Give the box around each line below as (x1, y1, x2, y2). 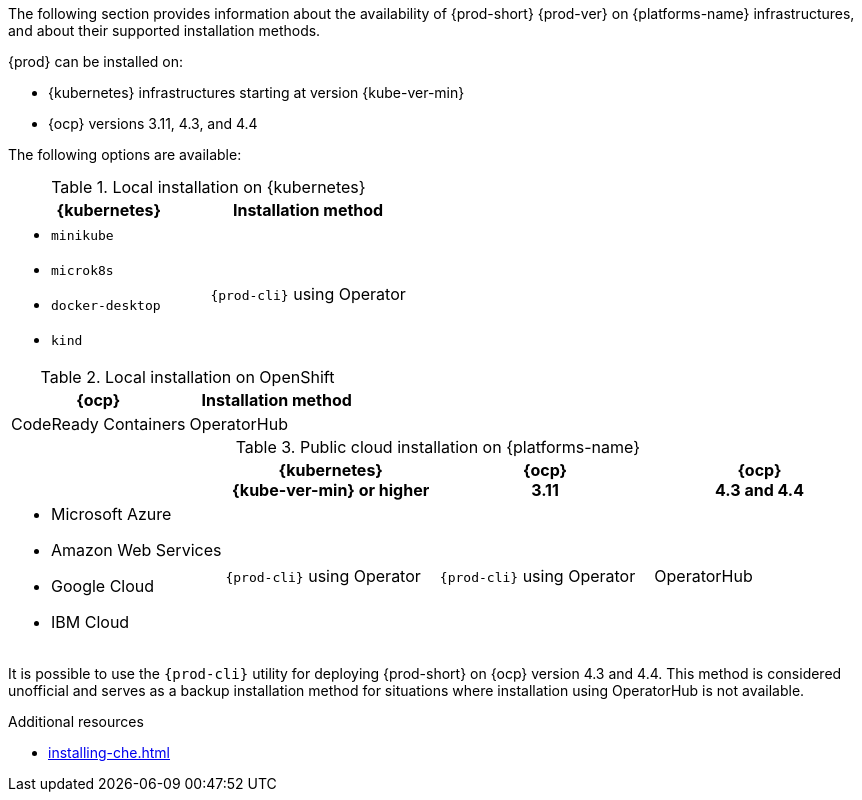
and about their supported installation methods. (8, 22, 321, 39)
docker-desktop (51, 298, 161, 313)
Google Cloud (51, 576, 155, 596)
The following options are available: (8, 146, 242, 163)
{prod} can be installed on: (8, 53, 184, 70)
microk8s (51, 263, 114, 278)
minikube (51, 228, 114, 243)
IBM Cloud (51, 612, 130, 632)
